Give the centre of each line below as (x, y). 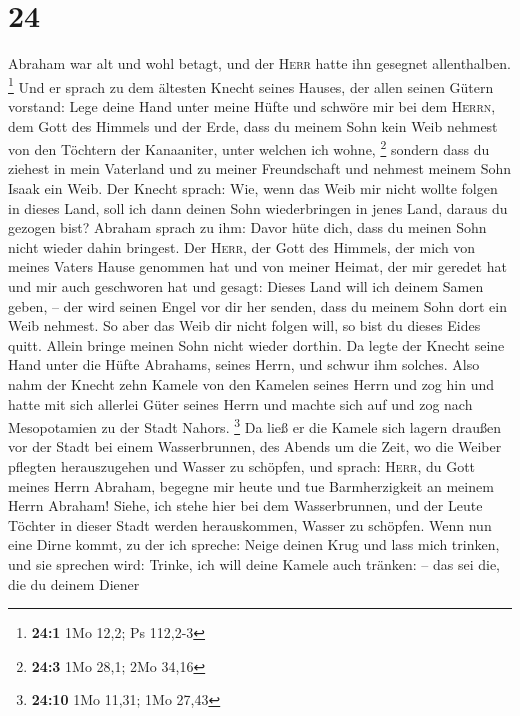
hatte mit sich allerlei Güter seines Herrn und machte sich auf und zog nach (240, 403)
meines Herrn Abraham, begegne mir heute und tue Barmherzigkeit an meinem (251, 485)
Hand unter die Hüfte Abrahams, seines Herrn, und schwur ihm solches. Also (244, 364)
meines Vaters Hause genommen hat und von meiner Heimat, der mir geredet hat (257, 266)
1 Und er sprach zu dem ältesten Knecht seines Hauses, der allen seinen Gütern (251, 85)
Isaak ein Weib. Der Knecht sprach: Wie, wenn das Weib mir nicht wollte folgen (253, 188)
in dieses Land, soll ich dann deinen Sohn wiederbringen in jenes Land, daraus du (258, 207)
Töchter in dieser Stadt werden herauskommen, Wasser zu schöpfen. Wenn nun (250, 524)
